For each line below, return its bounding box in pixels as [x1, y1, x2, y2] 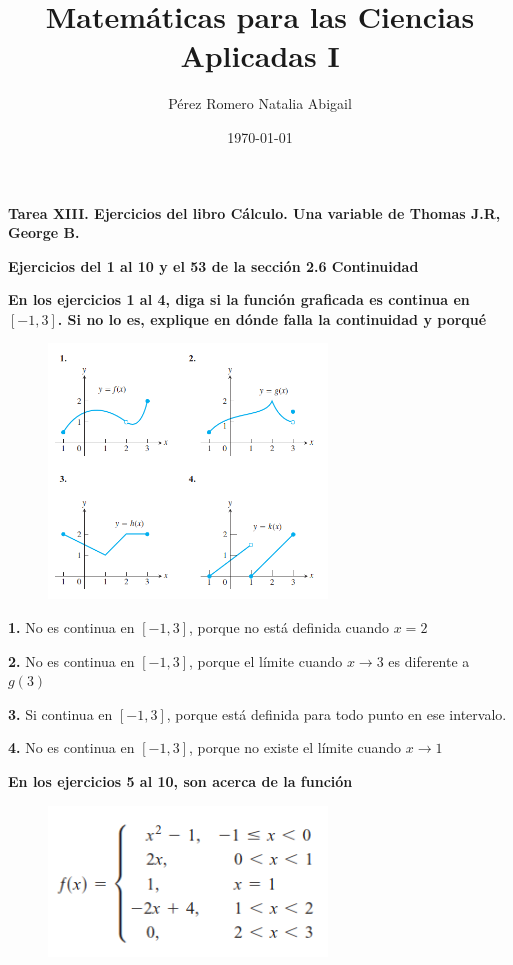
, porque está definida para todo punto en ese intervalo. [166, 703, 507, 724]
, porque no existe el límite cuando [189, 737, 402, 758]
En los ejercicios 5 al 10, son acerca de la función [8, 770, 353, 791]
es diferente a [388, 650, 470, 671]
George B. [8, 222, 80, 243]
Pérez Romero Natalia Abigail [168, 93, 352, 114]
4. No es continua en [8, 737, 135, 758]
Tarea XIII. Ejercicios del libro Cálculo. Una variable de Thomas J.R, [8, 202, 501, 223]
